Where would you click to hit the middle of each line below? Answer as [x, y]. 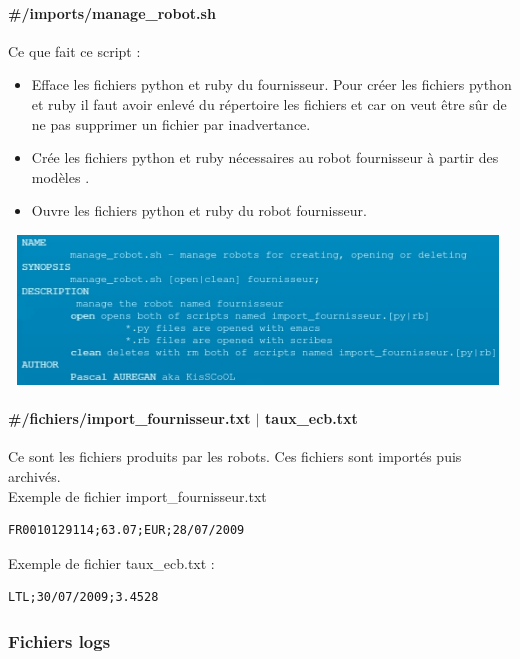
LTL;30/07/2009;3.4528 [83, 597]
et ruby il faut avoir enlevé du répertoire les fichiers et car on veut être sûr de [269, 103]
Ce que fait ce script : [74, 50]
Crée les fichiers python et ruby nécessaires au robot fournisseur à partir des [265, 157]
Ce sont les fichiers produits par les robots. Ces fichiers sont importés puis [235, 456]
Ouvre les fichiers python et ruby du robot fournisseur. [199, 210]
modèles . [60, 176]
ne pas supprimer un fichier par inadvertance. [171, 123]
